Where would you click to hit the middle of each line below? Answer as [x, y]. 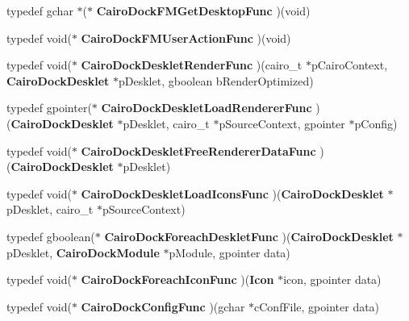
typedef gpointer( [49, 108]
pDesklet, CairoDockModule [83, 252]
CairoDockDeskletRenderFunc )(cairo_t [192, 65]
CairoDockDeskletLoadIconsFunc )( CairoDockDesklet [232, 193]
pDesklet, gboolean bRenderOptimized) [216, 80]
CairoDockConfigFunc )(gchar [163, 306]
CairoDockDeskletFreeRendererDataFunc [198, 150]
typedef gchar [40, 10]
